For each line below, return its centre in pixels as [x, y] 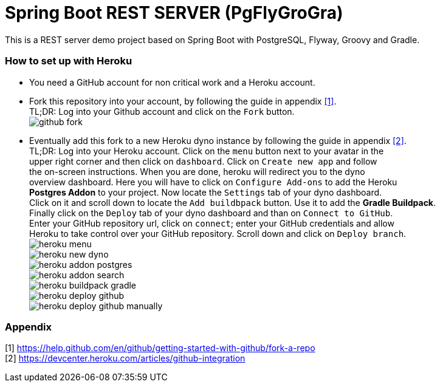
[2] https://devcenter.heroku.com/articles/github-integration [125, 358]
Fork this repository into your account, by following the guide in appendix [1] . [183, 101]
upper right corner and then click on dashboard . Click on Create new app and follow [203, 161]
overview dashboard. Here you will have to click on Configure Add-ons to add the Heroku [213, 182]
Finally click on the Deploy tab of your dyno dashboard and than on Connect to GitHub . [211, 213]
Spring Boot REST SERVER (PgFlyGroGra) [174, 13]
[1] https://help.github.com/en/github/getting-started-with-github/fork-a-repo [160, 348]
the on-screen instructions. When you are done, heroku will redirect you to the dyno [197, 171]
